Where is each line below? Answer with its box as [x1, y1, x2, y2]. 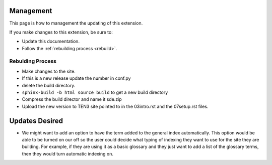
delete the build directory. [22, 82, 76, 88]
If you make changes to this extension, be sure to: [9, 29, 113, 35]
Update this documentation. [22, 38, 80, 45]
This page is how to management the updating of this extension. [9, 20, 143, 26]
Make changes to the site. [22, 68, 76, 74]
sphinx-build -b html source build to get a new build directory [22, 89, 168, 95]
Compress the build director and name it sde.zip [22, 96, 122, 102]
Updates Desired [9, 116, 63, 125]
